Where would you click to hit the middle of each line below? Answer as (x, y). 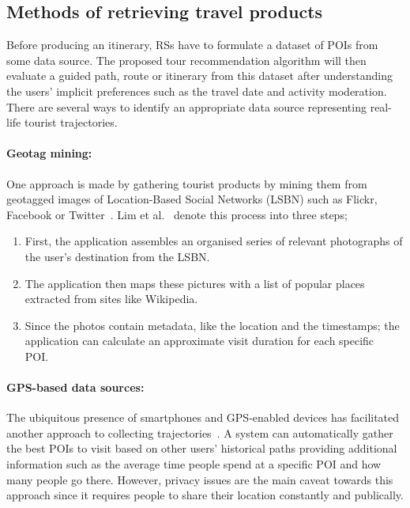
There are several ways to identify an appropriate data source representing (186, 106)
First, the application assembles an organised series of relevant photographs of (214, 241)
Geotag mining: (49, 153)
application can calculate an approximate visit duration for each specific (199, 341)
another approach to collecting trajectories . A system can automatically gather (200, 432)
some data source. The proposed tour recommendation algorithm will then (186, 60)
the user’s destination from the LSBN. (117, 256)
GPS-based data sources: (75, 387)
